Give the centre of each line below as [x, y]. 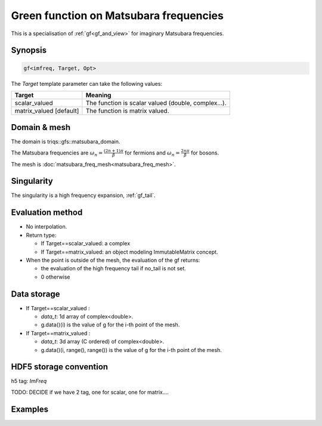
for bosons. [205, 153]
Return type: [41, 235]
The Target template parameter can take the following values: [87, 84]
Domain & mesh [41, 127]
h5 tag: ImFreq [29, 381]
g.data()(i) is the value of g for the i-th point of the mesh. [110, 325]
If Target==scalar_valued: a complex [86, 243]
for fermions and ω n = [152, 153]
